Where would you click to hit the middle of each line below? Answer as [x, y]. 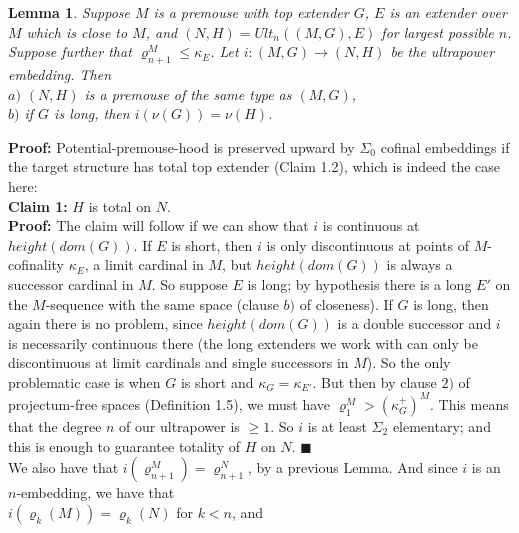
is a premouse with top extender [251, 12]
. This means [469, 403]
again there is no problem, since [105, 323]
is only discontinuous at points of [367, 244]
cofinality [36, 264]
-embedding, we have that [95, 492]
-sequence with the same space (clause [162, 303]
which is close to [77, 31]
